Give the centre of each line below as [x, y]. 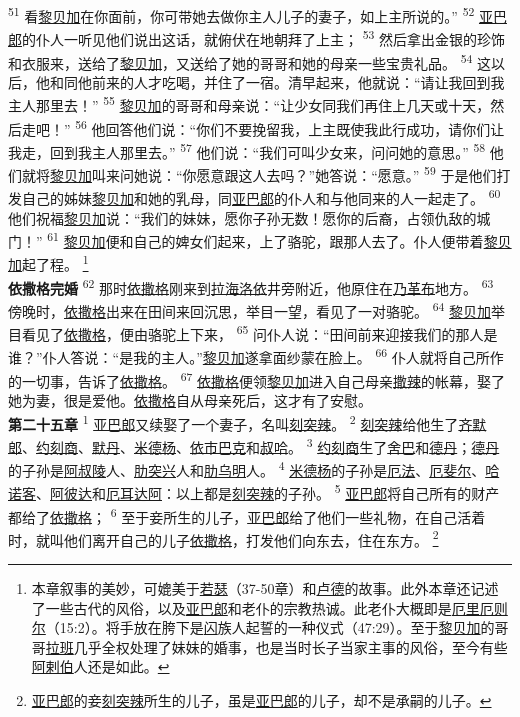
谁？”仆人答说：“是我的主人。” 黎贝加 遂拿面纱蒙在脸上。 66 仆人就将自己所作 [256, 356]
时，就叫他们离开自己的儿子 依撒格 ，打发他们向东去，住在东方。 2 [223, 538]
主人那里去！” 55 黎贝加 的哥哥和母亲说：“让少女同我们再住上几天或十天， [249, 103]
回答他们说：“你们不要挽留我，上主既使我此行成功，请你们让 [305, 128]
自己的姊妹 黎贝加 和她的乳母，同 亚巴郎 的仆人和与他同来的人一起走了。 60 [261, 196]
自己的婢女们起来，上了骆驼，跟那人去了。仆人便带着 [308, 240]
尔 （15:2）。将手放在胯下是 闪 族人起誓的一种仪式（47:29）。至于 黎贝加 [256, 627]
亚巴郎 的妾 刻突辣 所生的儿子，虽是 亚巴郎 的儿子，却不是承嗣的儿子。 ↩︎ [261, 700]
